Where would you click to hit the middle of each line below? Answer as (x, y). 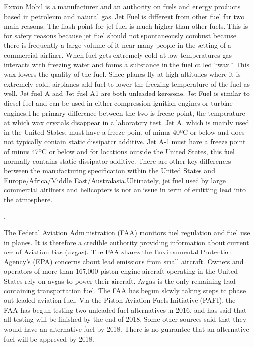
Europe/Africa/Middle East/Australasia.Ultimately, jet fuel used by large (115, 180)
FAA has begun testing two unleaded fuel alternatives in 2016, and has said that (125, 309)
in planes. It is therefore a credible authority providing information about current (127, 242)
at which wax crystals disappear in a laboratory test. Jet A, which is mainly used (127, 122)
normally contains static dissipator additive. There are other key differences (118, 161)
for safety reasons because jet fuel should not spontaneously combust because (120, 35)
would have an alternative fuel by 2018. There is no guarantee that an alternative (127, 329)
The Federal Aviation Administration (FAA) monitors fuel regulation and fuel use (127, 233)
